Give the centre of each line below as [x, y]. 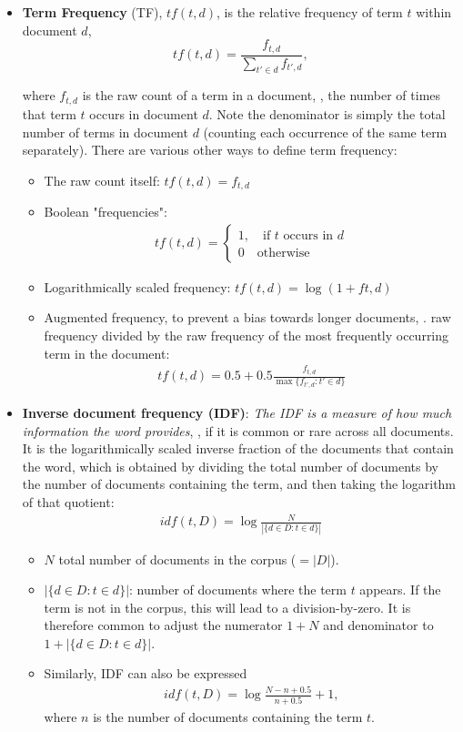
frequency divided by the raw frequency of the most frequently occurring [247, 335]
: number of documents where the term [238, 590]
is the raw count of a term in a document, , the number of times [262, 95]
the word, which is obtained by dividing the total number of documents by [231, 466]
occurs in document [144, 113]
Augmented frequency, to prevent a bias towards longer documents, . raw [247, 317]
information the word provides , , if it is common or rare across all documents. [238, 430]
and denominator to [378, 625]
